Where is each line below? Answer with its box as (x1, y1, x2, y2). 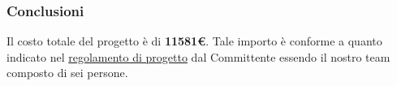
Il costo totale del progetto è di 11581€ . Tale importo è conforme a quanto (6, 32, 382, 49)
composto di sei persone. (6, 64, 128, 81)
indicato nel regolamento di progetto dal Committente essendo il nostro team (6, 48, 391, 65)
